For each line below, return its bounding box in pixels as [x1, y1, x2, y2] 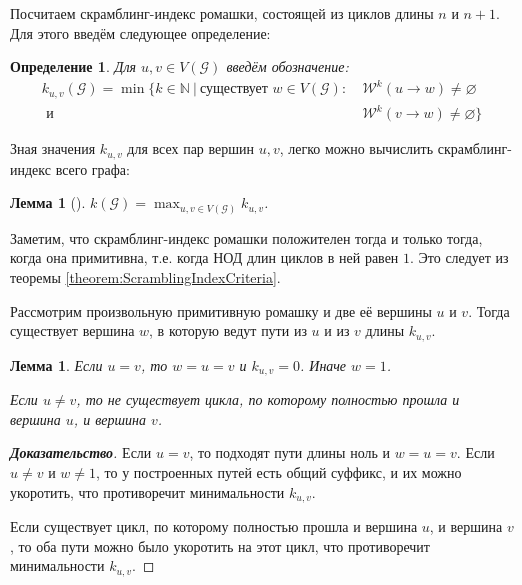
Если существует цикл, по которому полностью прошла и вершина [10, 515, 418, 536]
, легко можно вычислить [279, 138, 434, 159]
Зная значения [10, 138, 96, 159]
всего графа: [55, 158, 130, 179]
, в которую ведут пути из [149, 320, 307, 341]
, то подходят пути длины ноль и [189, 442, 390, 463]
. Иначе [300, 354, 347, 375]
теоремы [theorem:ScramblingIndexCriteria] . [10, 267, 281, 288]
